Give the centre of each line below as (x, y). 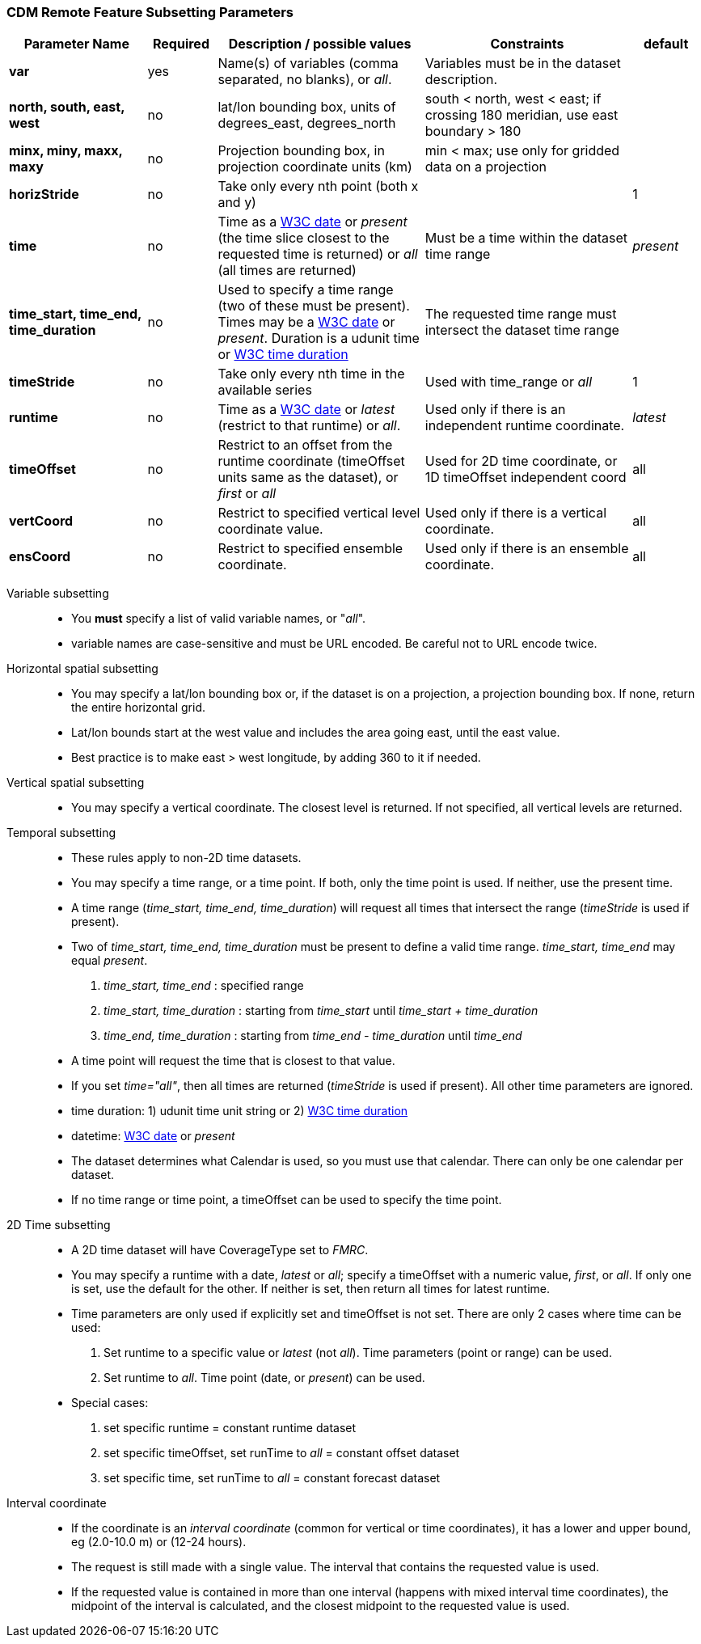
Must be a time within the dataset (526, 238)
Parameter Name (76, 44)
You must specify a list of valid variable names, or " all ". (219, 619)
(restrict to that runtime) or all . (309, 426)
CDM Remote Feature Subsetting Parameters (150, 12)
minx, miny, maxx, (66, 151)
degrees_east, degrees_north (307, 123)
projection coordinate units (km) (315, 167)
